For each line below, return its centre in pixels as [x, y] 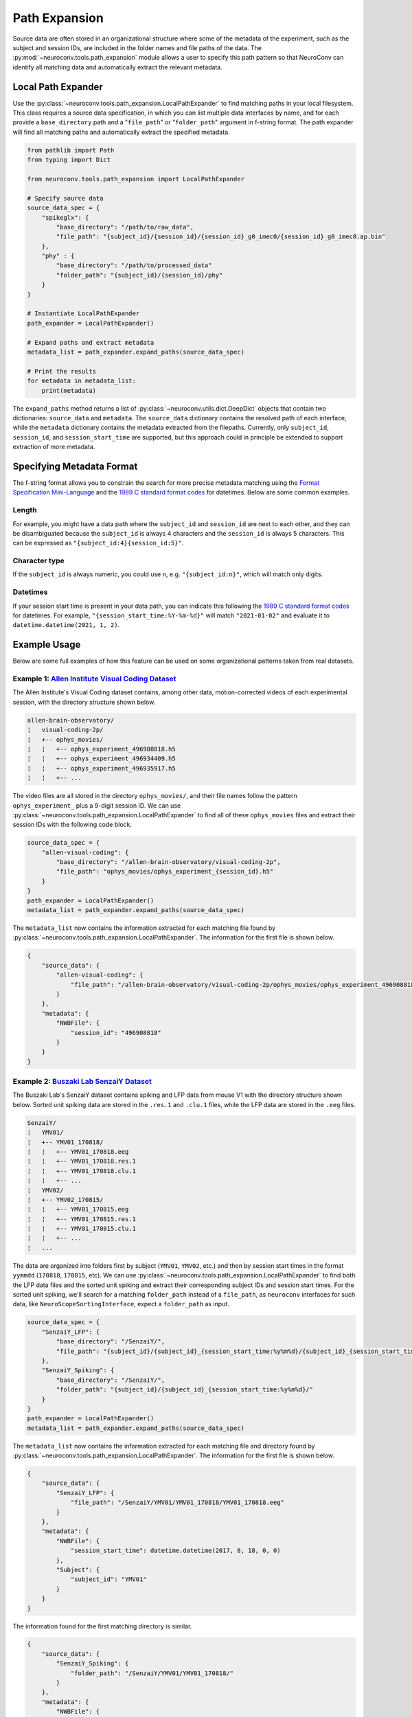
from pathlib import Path [71, 150]
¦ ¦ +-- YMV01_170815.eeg [78, 1209]
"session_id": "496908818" [116, 1033]
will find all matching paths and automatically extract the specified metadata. [121, 132]
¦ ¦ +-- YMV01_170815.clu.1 [82, 1229]
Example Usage [47, 645]
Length [25, 510]
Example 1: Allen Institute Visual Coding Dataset [94, 679]
